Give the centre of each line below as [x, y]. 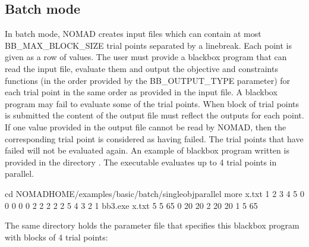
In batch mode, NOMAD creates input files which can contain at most [133, 34]
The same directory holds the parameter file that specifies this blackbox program [152, 225]
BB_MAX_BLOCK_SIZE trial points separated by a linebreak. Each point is [148, 45]
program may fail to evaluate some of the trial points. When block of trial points [152, 103]
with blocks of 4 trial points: [56, 237]
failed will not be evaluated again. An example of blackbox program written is [147, 150]
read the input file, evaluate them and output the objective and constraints [141, 68]
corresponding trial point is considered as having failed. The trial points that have [154, 138]
